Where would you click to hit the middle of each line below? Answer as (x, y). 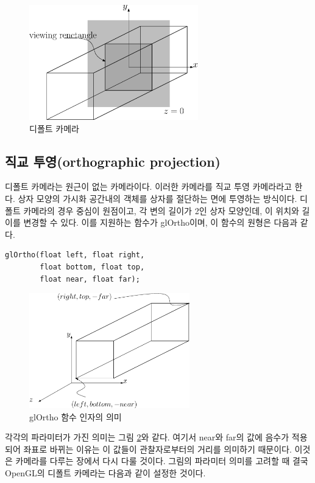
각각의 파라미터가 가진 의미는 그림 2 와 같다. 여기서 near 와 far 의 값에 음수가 (147, 437)
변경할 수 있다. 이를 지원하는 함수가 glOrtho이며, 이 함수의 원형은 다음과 (161, 222)
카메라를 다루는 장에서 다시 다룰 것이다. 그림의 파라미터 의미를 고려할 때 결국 (162, 461)
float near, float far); (90, 279)
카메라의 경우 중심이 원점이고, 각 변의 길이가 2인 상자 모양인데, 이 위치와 (161, 210)
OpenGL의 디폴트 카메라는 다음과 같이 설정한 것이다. (105, 473)
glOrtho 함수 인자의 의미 (76, 416)
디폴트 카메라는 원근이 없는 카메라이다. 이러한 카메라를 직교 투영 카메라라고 (148, 186)
